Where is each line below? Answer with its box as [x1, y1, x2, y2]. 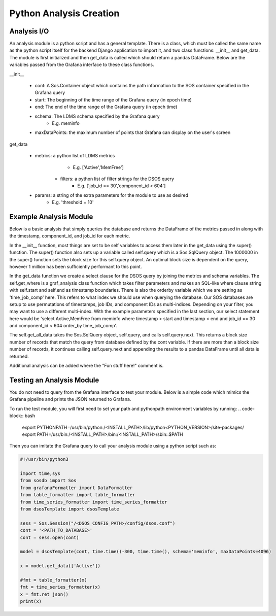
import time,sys [20, 471, 61, 476]
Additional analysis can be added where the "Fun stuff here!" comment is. [9, 363, 164, 369]
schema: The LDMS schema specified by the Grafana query [34, 113, 160, 119]
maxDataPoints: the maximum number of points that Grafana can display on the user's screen [34, 129, 231, 135]
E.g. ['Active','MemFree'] [73, 164, 124, 170]
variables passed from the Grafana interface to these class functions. [9, 61, 154, 68]
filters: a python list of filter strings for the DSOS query [60, 176, 175, 182]
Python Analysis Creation [9, 8, 120, 19]
